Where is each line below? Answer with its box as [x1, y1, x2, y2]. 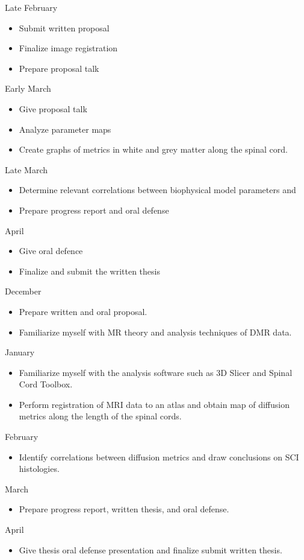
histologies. [19, 462, 60, 475]
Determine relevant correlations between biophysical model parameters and [19, 183, 296, 196]
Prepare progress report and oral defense [19, 203, 169, 216]
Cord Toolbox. [19, 378, 73, 390]
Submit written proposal [19, 21, 110, 34]
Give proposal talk [19, 102, 87, 115]
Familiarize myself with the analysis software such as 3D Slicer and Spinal [19, 366, 293, 378]
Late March [5, 163, 48, 176]
